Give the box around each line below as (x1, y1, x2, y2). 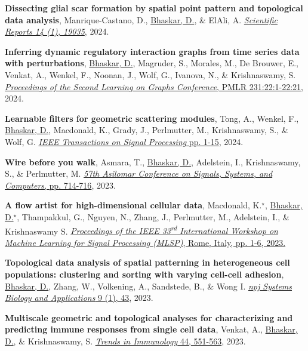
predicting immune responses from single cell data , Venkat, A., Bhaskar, (5, 323, 298, 335)
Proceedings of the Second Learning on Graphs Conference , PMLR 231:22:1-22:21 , (5, 80, 303, 93)
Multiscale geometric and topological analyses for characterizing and (5, 311, 293, 324)
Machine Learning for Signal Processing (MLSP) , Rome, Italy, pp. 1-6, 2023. (5, 236, 286, 248)
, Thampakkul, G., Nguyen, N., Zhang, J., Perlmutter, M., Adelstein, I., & (17, 210, 289, 223)
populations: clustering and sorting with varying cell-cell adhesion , (5, 267, 284, 280)
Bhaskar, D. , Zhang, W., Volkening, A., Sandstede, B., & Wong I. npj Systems (5, 279, 292, 292)
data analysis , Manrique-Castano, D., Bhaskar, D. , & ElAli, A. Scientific (5, 13, 278, 26)
